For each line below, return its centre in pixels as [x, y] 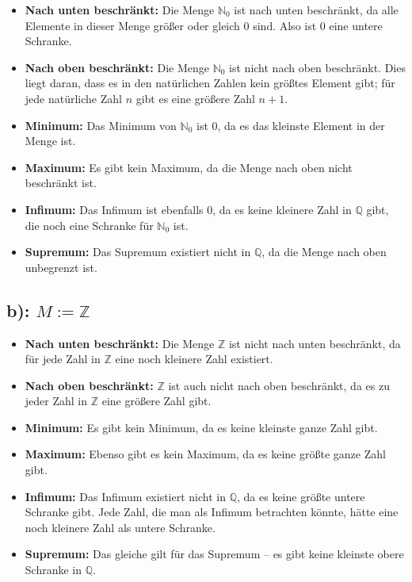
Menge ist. [50, 141]
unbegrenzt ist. [61, 267]
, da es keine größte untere [301, 496]
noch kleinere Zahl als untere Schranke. [120, 527]
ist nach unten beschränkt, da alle [316, 10]
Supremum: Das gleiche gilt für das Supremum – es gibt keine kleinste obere [214, 554]
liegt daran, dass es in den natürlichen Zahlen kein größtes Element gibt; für [210, 83]
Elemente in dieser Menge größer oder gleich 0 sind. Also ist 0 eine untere [204, 25]
